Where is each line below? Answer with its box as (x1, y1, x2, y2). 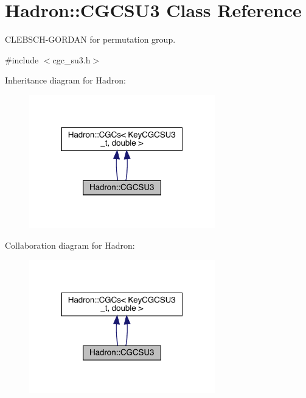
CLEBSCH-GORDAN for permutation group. (5, 33, 176, 46)
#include (5, 53, 39, 66)
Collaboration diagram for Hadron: (5, 238, 135, 251)
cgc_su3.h (52, 53, 91, 66)
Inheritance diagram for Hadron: (5, 74, 126, 87)
